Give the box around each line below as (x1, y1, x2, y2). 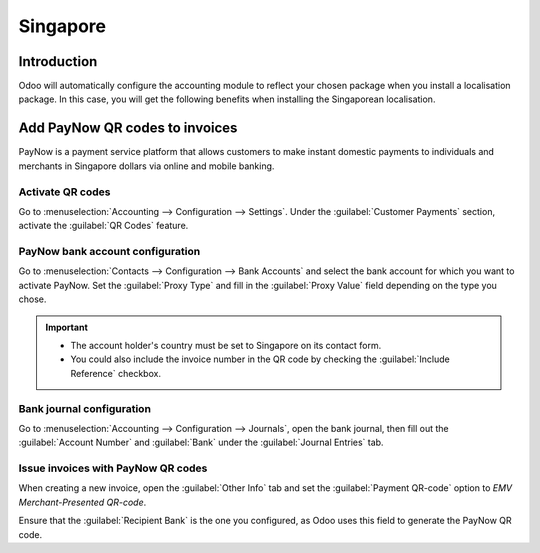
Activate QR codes (18, 185, 111, 199)
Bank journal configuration (18, 401, 152, 415)
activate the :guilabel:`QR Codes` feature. (18, 220, 189, 232)
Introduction (18, 53, 98, 70)
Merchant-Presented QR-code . (18, 496, 147, 508)
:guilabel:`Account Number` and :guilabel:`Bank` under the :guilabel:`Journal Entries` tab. (18, 436, 384, 449)
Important (45, 321, 89, 333)
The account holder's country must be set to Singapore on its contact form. (70, 339, 382, 351)
